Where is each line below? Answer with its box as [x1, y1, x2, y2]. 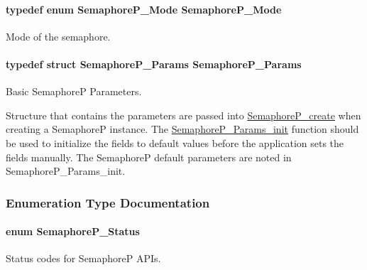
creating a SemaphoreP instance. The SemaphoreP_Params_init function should [6, 121, 359, 136]
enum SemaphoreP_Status [6, 224, 140, 239]
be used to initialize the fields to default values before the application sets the [6, 135, 344, 150]
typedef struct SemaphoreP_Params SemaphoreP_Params [6, 56, 302, 71]
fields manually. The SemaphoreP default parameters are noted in [6, 149, 292, 164]
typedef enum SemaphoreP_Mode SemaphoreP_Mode [6, 1, 282, 16]
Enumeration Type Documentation [6, 193, 210, 211]
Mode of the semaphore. [6, 28, 111, 43]
